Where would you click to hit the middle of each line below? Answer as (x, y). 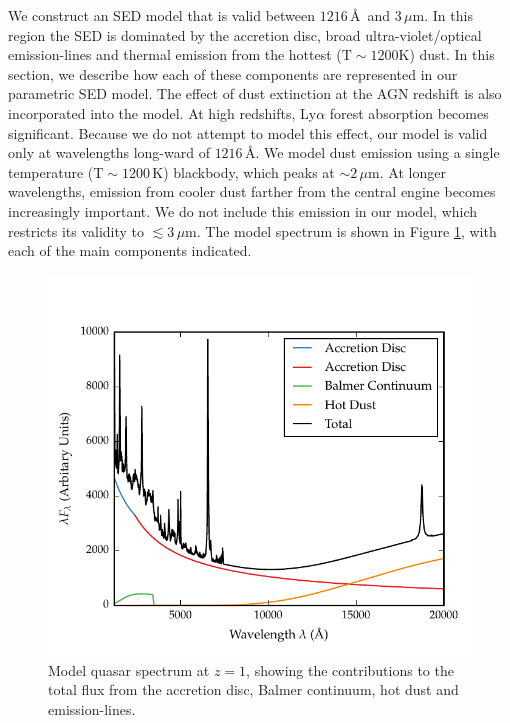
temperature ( (51, 171)
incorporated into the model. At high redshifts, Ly (162, 112)
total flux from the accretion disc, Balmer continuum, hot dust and (253, 689)
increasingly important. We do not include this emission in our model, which (243, 210)
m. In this (442, 15)
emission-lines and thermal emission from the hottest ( (175, 54)
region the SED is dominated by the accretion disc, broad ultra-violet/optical (245, 34)
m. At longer (407, 171)
